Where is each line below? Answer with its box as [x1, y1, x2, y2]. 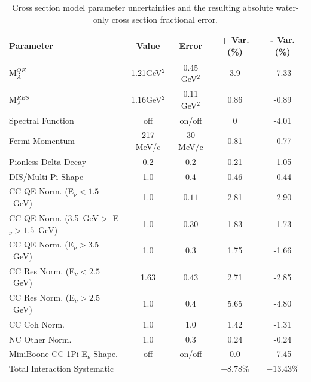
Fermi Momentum [9, 135, 75, 147]
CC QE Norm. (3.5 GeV [9, 211, 99, 224]
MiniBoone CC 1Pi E [9, 347, 87, 360]
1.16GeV [131, 93, 162, 105]
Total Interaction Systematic [9, 362, 114, 375]
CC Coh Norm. [9, 317, 65, 330]
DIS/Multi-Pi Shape [9, 170, 84, 182]
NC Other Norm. [9, 332, 72, 345]
